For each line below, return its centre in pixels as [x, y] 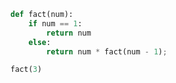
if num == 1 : [55, 23]
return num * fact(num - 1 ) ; [107, 51]
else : [40, 42]
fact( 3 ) [26, 70]
